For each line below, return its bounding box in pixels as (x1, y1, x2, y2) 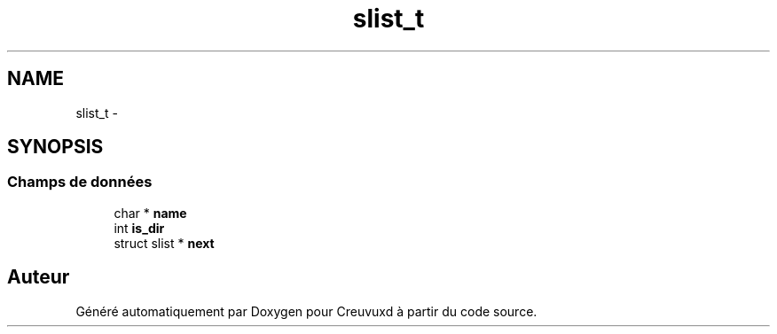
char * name (114, 205, 187, 221)
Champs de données (7, 173, 153, 191)
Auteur (7, 266, 70, 289)
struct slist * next (114, 235, 215, 251)
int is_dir (114, 220, 165, 236)
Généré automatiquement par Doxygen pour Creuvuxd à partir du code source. (75, 303, 538, 319)
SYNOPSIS (7, 136, 104, 159)
